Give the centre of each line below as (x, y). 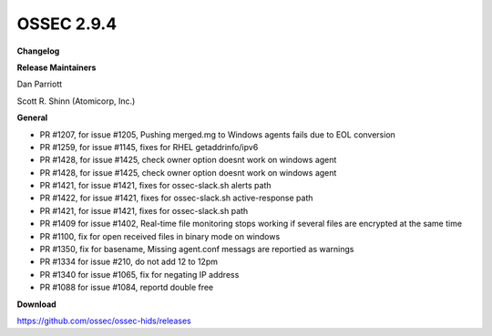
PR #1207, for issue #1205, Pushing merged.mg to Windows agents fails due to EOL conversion (218, 134)
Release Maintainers (56, 67)
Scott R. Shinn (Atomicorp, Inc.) (76, 101)
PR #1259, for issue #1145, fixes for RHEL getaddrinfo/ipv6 (149, 147)
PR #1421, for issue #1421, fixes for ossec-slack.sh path (144, 210)
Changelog (38, 51)
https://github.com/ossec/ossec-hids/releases (104, 321)
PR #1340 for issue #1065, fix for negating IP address (139, 274)
